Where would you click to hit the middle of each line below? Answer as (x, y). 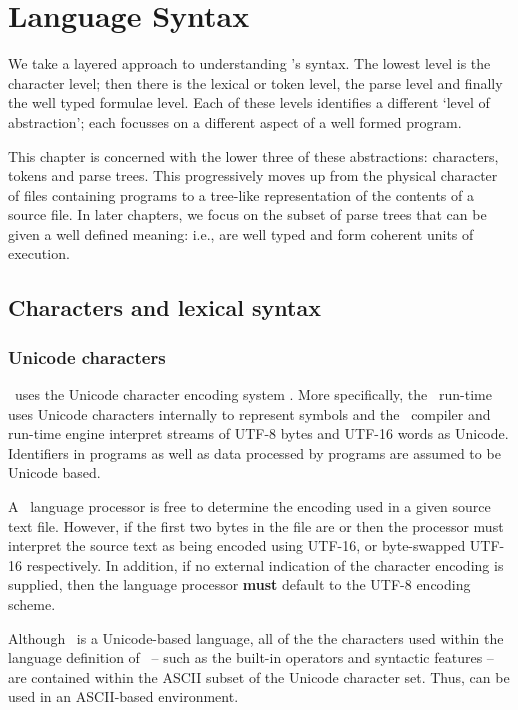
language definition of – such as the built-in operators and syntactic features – (251, 657)
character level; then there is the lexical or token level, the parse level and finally (255, 82)
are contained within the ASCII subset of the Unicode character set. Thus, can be (259, 676)
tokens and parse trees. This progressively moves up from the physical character (253, 175)
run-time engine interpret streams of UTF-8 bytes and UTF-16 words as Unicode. (258, 433)
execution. (39, 253)
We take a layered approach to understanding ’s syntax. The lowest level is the (249, 63)
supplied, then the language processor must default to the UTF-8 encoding (239, 584)
